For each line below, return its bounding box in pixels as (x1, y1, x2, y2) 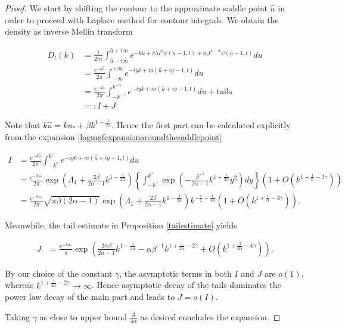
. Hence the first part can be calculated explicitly (111, 118, 291, 131)
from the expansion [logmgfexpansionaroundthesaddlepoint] (5, 130, 222, 143)
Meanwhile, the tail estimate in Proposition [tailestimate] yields (5, 219, 237, 231)
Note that (5, 118, 41, 131)
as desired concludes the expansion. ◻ (140, 310, 281, 323)
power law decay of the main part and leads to (5, 290, 175, 303)
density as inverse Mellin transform (5, 25, 133, 38)
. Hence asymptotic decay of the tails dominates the (91, 279, 281, 291)
